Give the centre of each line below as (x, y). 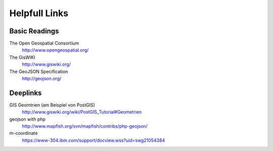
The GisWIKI (22, 57)
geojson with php (27, 119)
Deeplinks (26, 93)
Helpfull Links (39, 13)
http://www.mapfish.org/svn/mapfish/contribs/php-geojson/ (85, 126)
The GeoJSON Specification (39, 71)
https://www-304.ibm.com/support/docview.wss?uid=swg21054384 (94, 140)
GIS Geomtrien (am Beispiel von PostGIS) (52, 105)
